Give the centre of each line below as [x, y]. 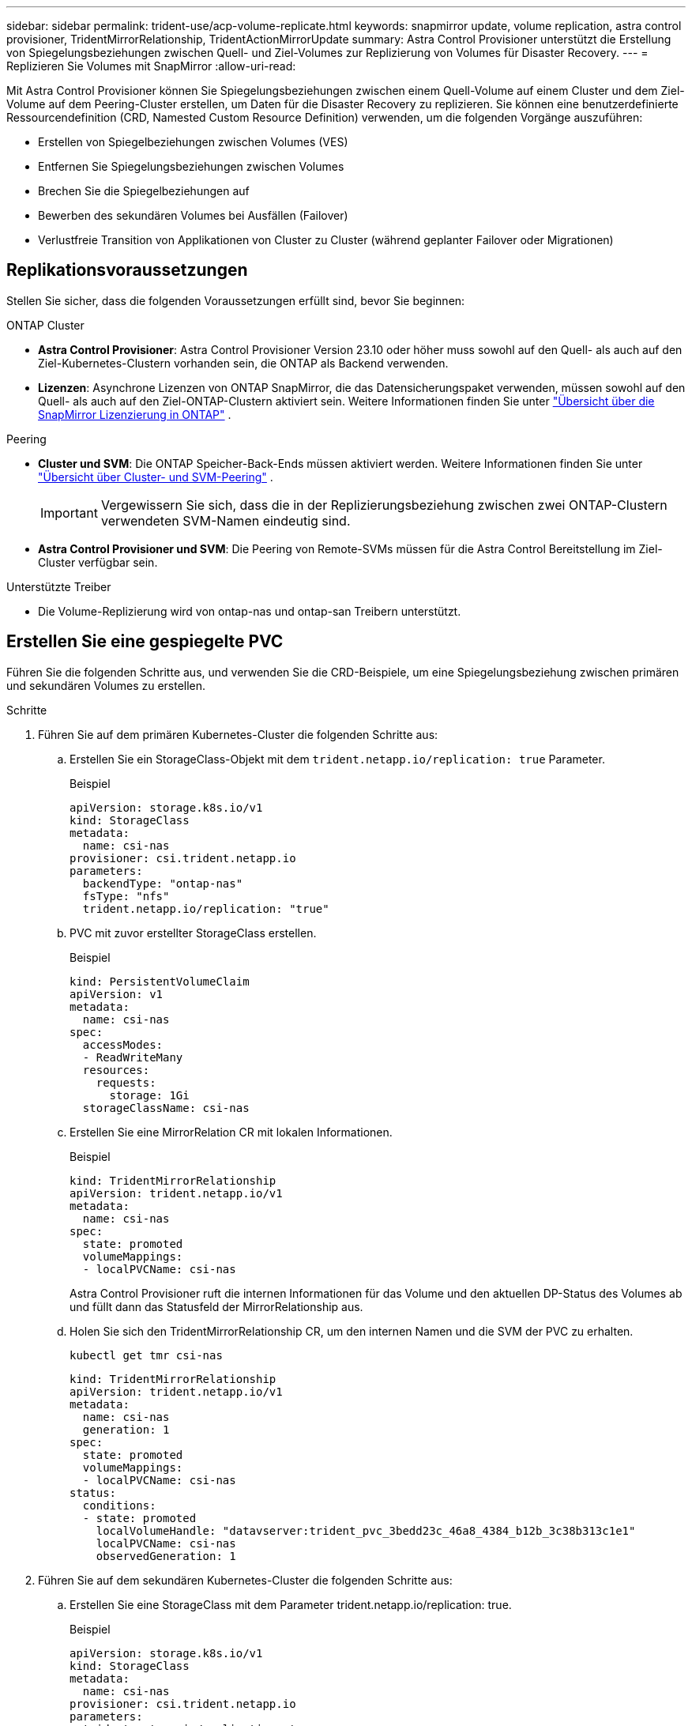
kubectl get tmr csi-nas [146, 1355]
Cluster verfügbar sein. [98, 562]
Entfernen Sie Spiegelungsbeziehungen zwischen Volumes [191, 166]
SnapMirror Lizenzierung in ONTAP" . [135, 414]
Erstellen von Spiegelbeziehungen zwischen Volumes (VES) [193, 142]
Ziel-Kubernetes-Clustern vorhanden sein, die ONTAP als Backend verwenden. [243, 363]
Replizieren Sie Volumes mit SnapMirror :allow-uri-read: [151, 66]
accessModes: [123, 1044]
